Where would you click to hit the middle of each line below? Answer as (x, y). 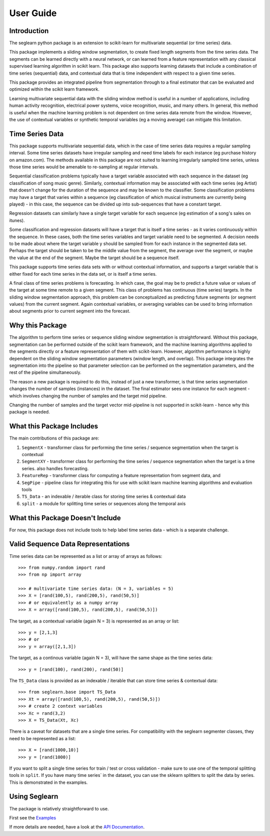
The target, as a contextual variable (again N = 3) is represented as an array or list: (94, 621)
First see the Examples (33, 817)
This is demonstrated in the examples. (48, 782)
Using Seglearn (34, 797)
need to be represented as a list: (42, 738)
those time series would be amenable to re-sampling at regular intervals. (84, 167)
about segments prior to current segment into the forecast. (70, 311)
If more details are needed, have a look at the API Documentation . (77, 827)
